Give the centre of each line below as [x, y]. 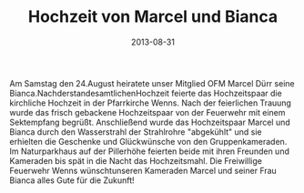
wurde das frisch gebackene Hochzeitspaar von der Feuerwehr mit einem [147, 112]
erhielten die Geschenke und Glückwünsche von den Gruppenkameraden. [148, 141]
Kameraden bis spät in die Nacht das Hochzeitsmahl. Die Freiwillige [136, 160]
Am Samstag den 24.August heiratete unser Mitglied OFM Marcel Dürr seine [152, 83]
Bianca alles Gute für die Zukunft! [72, 180]
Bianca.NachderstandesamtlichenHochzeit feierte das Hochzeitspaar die [146, 93]
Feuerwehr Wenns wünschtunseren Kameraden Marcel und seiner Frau [143, 170]
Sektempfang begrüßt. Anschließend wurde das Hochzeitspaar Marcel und [150, 122]
